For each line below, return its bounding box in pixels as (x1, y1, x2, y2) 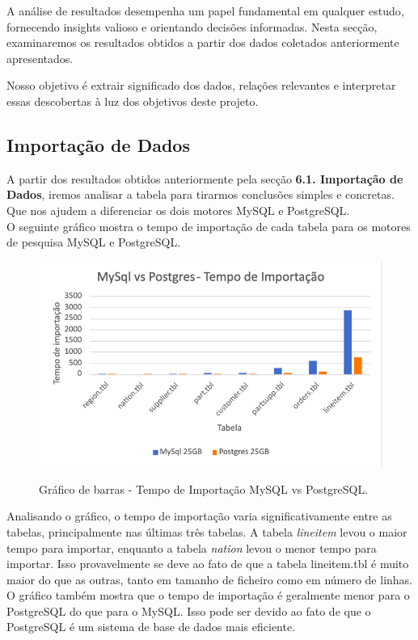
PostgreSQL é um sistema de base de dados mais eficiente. (6, 618, 296, 635)
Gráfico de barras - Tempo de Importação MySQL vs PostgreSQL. (39, 480, 369, 497)
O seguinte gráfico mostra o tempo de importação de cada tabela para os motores (6, 217, 411, 234)
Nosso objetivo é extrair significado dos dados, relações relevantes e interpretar (6, 77, 396, 94)
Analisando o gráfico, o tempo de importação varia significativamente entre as (6, 507, 392, 524)
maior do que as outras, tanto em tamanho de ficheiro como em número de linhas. (6, 571, 413, 587)
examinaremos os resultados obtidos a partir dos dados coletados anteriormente (6, 34, 399, 51)
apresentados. (6, 49, 74, 66)
